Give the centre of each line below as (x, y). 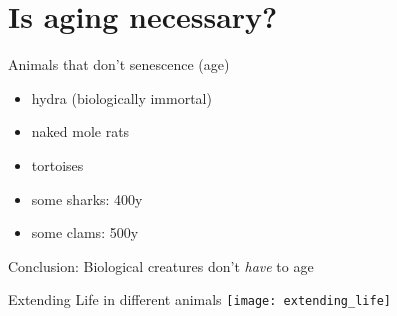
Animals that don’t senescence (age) (119, 64)
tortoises (57, 164)
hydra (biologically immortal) (121, 97)
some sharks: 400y (87, 198)
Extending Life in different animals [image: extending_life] (199, 299)
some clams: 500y (85, 232)
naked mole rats (80, 131)
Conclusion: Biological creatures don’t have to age (161, 265)
